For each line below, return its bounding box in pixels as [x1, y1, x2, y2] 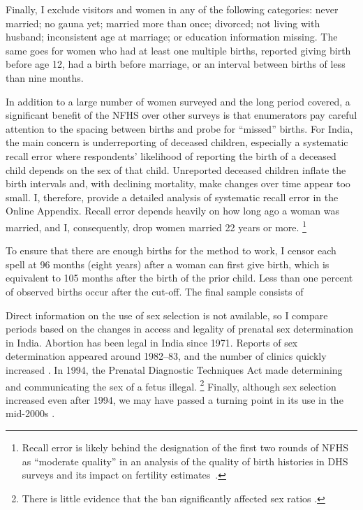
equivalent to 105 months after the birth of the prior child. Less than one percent [6, 270, 353, 285]
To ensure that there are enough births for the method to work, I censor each [6, 243, 336, 258]
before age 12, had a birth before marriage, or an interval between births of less [6, 57, 346, 71]
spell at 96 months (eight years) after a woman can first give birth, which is [6, 256, 329, 271]
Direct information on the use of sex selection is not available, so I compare [6, 307, 328, 322]
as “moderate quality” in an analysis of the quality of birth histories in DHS [22, 453, 348, 468]
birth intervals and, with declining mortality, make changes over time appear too [6, 176, 350, 191]
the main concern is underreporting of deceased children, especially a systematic [6, 135, 348, 150]
